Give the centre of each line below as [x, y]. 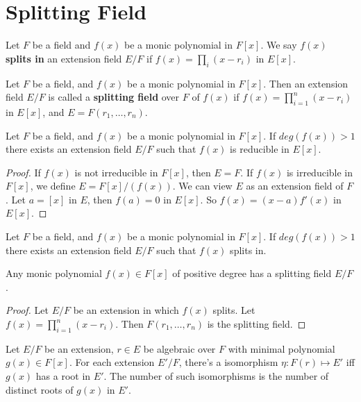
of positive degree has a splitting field [252, 273]
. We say [279, 45]
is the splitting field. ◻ [257, 324]
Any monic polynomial [54, 273]
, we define [53, 186]
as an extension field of [295, 186]
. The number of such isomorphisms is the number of [216, 376]
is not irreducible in [116, 172]
